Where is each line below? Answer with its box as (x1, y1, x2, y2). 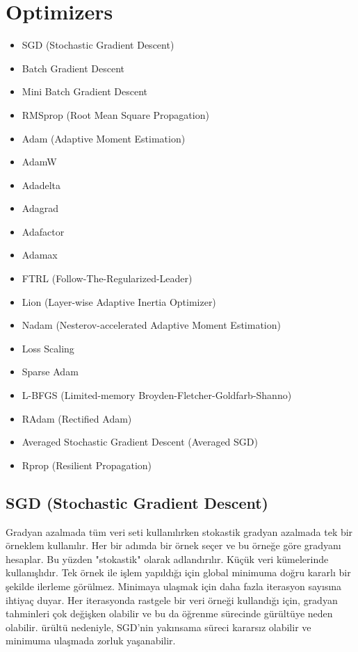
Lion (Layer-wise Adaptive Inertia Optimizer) (22, 294, 216, 309)
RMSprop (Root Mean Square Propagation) (22, 107, 209, 122)
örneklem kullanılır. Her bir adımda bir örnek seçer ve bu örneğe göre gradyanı (6, 538, 341, 553)
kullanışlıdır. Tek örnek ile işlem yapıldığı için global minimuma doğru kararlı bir (6, 565, 351, 580)
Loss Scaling (22, 341, 74, 355)
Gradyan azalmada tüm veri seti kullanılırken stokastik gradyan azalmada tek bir (6, 524, 353, 539)
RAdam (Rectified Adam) (22, 411, 132, 425)
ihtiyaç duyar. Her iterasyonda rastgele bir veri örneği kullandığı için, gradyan (6, 592, 338, 607)
